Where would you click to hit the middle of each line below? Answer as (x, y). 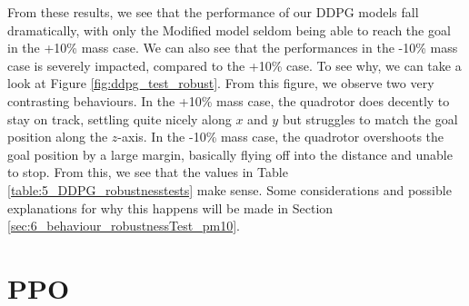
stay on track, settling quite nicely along (120, 118)
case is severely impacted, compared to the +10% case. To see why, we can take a (234, 65)
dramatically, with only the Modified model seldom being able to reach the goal (229, 30)
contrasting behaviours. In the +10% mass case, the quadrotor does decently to (229, 100)
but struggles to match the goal (370, 118)
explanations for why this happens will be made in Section (170, 207)
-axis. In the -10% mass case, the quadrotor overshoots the (281, 137)
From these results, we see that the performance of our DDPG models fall (213, 12)
